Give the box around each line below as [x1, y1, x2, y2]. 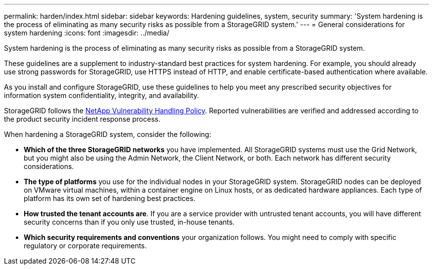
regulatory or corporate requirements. [24, 241, 147, 250]
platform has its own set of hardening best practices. [24, 194, 196, 202]
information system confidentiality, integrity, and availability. [4, 91, 199, 100]
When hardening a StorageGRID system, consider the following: [4, 130, 212, 138]
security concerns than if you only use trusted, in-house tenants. [24, 218, 235, 226]
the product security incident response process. [4, 115, 161, 123]
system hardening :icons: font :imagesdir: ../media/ [4, 29, 170, 37]
